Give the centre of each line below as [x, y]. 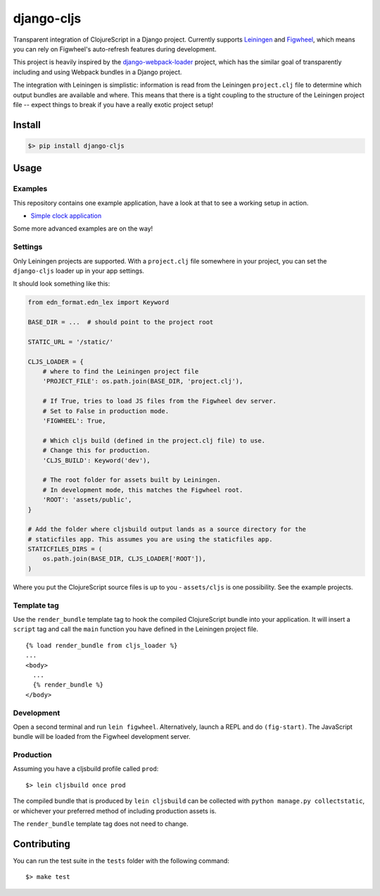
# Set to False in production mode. [106, 411]
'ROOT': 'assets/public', [87, 500]
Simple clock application [66, 216]
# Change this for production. [96, 450]
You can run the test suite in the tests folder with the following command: [121, 861]
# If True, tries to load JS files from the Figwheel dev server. [160, 401]
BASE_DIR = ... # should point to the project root [121, 322]
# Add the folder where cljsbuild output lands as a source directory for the [167, 529]
